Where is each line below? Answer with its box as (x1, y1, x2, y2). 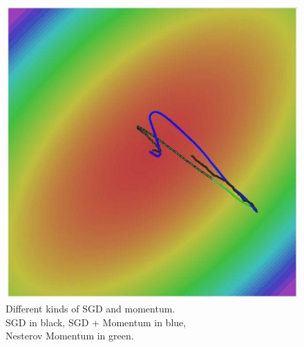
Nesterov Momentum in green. (6, 328, 134, 343)
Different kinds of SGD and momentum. (6, 301, 175, 316)
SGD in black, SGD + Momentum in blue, (6, 315, 187, 329)
